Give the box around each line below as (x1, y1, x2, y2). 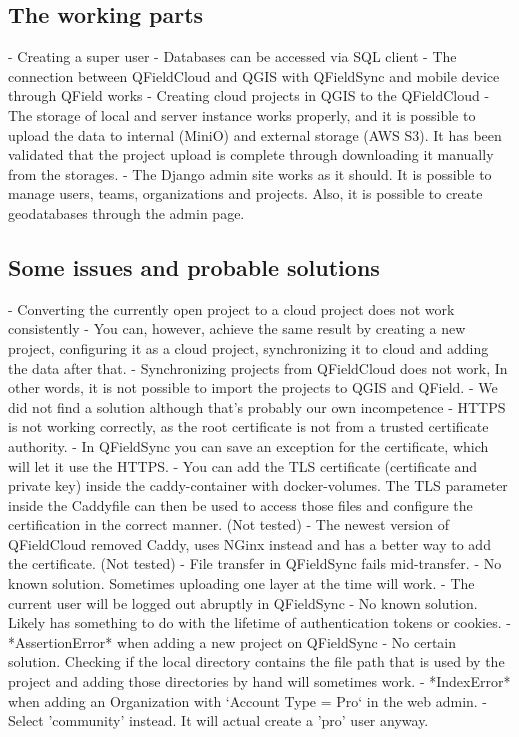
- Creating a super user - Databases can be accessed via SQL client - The (8, 46, 457, 67)
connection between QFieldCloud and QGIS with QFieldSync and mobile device (8, 65, 500, 86)
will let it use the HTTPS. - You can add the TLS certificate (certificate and (8, 455, 478, 476)
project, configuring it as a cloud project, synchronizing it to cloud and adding (8, 337, 489, 358)
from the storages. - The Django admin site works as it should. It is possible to (8, 163, 492, 184)
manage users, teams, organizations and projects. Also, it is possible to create (8, 183, 483, 204)
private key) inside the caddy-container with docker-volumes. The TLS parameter (8, 475, 508, 496)
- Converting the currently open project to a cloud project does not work (8, 298, 455, 319)
